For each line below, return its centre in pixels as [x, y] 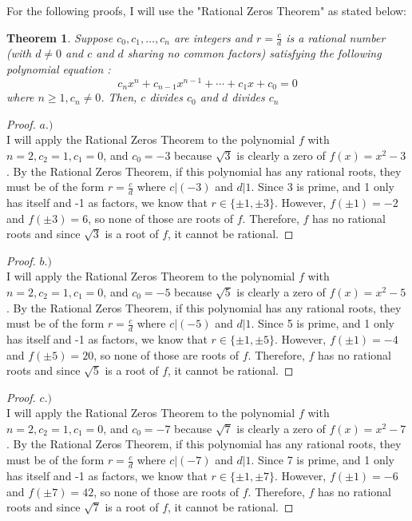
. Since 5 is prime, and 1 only [323, 323]
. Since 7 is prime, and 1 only [323, 460]
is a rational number [336, 37]
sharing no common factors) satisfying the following [254, 53]
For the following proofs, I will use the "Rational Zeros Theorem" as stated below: [206, 10]
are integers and [213, 37]
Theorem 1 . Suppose [60, 37]
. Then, [119, 97]
